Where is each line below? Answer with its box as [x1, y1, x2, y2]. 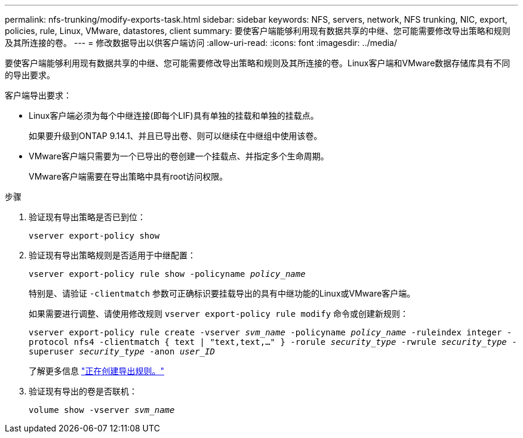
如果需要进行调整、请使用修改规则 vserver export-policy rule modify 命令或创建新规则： [29, 309, 409, 319]
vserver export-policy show [29, 231, 160, 240]
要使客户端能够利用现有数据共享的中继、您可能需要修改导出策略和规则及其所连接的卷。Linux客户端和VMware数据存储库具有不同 [5, 58, 510, 68]
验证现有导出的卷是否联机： [29, 386, 137, 396]
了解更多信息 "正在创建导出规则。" [29, 366, 164, 376]
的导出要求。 [5, 70, 55, 80]
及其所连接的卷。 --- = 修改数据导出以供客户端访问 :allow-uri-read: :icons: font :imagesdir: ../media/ [5, 38, 398, 48]
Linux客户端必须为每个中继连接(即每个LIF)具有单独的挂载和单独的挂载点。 [29, 110, 319, 121]
